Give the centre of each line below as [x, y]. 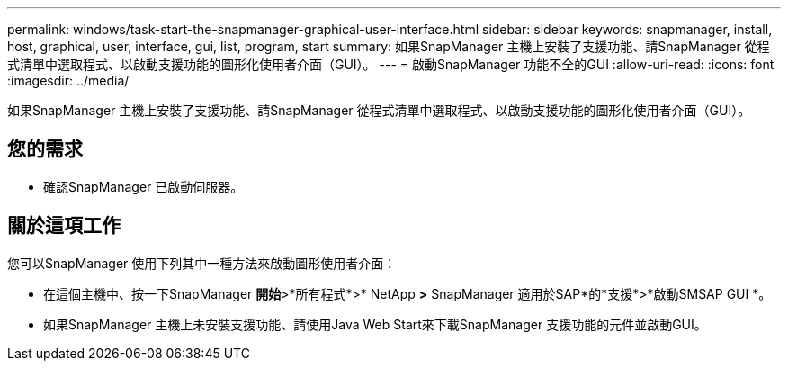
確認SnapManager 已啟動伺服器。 [143, 186]
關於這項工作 [64, 226]
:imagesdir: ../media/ [68, 81]
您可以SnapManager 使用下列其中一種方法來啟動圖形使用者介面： [202, 263]
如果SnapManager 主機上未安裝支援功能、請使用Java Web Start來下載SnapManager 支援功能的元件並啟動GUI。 [375, 324]
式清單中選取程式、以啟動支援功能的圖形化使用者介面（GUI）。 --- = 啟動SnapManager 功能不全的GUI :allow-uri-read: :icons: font [391, 64]
